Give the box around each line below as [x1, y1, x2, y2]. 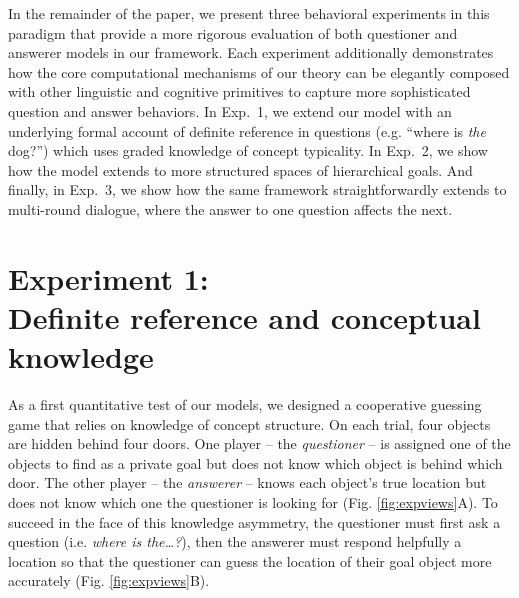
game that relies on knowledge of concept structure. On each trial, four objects [8, 413, 491, 434]
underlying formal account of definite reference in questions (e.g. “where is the [8, 120, 486, 141]
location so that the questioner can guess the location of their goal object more [8, 550, 492, 571]
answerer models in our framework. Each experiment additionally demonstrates [8, 42, 494, 63]
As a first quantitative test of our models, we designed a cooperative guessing [8, 394, 482, 415]
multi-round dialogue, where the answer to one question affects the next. [8, 198, 453, 219]
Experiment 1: [8, 257, 209, 298]
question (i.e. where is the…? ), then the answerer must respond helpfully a [8, 531, 462, 552]
